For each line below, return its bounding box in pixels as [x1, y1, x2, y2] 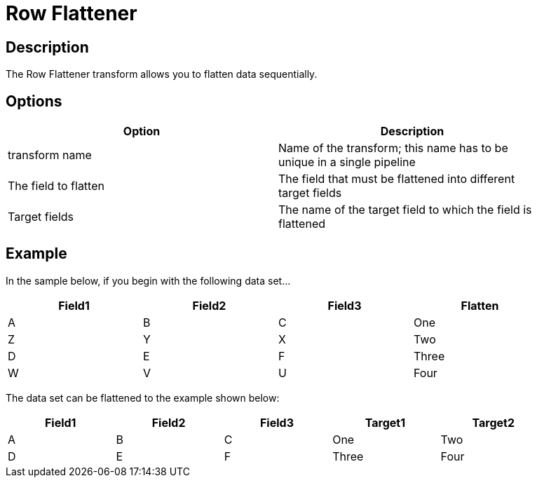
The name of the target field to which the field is [278, 203, 532, 217]
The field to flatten [8, 179, 104, 193]
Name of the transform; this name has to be [278, 141, 508, 156]
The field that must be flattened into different [278, 172, 515, 186]
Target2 [472, 415, 515, 430]
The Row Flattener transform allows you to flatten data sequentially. [6, 68, 318, 81]
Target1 [365, 415, 406, 430]
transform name [8, 148, 92, 163]
